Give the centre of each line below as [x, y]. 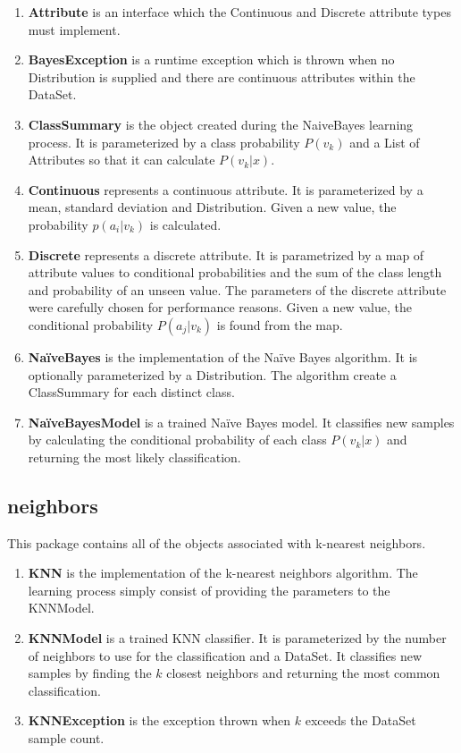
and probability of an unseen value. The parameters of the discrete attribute [237, 289]
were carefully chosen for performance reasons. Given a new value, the [220, 307]
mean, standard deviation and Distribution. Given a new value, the [212, 207]
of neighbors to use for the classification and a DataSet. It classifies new [225, 655]
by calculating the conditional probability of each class [177, 440]
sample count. [66, 738]
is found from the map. [280, 324]
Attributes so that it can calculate [122, 160]
